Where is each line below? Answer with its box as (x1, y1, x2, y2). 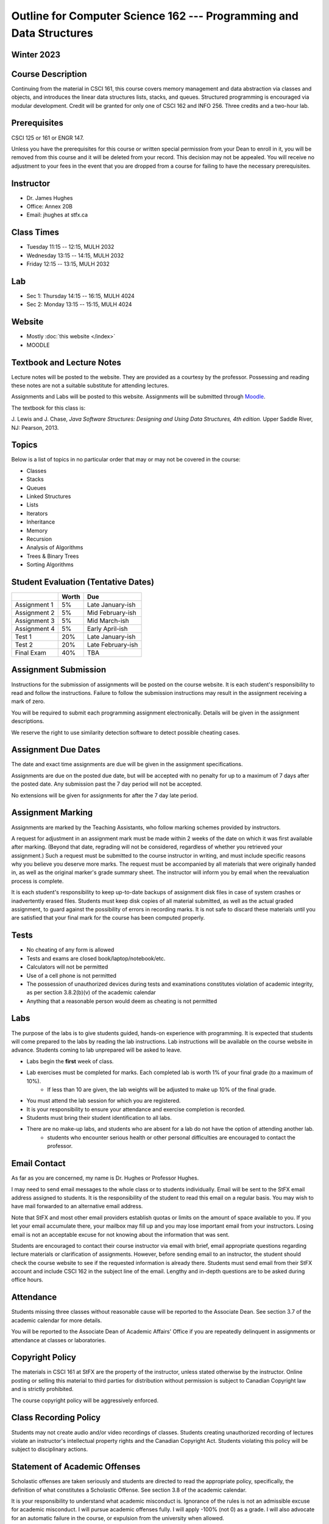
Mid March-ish (87, 616, 129, 625)
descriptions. (11, 717, 44, 725)
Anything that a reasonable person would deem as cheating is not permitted (26, 997, 218, 1005)
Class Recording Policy (11, 1412, 101, 1423)
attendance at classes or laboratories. (11, 1336, 107, 1344)
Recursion (26, 535, 52, 543)
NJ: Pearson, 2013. (11, 424, 59, 431)
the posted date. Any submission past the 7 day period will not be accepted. (11, 780, 202, 788)
